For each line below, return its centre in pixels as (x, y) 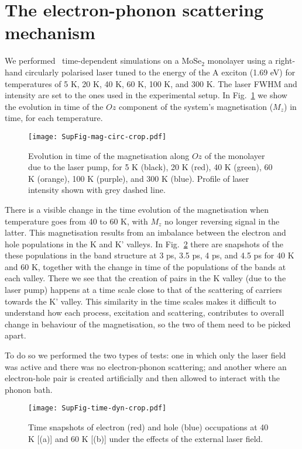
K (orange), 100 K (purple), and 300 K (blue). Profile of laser (139, 178)
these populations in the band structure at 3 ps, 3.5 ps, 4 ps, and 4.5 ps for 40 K (150, 255)
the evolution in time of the (54, 106)
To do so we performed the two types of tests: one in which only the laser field (145, 355)
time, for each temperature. (54, 118)
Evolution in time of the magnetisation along (109, 155)
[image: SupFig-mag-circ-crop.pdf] (97, 137)
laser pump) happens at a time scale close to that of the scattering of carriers (143, 290)
